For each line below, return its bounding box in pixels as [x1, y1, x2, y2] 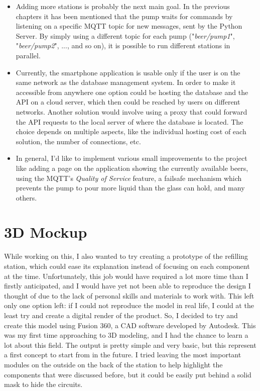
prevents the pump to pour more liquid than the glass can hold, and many [16, 182, 245, 193]
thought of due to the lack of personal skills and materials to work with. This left [4, 290, 254, 301]
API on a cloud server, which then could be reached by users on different [16, 96, 240, 107]
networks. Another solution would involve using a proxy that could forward [16, 106, 247, 117]
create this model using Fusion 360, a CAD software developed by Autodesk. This [4, 320, 256, 330]
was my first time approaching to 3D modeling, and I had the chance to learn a [4, 330, 248, 340]
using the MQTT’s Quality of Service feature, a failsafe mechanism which [16, 172, 242, 183]
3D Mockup [4, 222, 87, 242]
